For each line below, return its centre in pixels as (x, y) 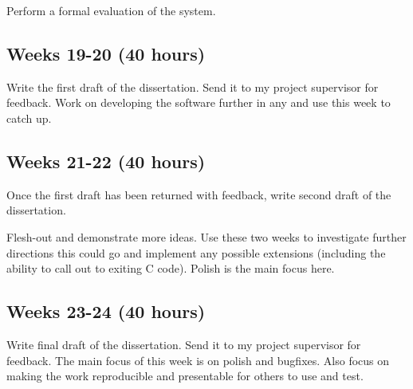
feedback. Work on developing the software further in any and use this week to (199, 102)
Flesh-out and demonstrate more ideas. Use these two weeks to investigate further (206, 236)
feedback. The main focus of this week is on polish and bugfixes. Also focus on (198, 360)
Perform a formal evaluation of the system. (111, 10)
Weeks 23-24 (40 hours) (106, 311)
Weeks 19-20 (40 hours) (106, 53)
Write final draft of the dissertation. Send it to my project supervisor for (184, 344)
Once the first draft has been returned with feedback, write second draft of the (199, 194)
